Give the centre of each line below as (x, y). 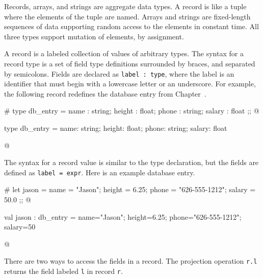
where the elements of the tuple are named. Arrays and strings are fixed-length (127, 16)
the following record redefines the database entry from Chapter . (105, 93)
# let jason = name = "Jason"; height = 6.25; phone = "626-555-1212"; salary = (130, 189)
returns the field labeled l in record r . (63, 271)
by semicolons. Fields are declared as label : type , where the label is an (119, 73)
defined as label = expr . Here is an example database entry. (100, 172)
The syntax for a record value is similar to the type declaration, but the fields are (131, 162)
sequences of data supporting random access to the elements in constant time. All (131, 26)
